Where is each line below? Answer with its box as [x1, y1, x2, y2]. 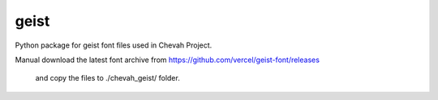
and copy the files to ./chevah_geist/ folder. [35, 73, 180, 83]
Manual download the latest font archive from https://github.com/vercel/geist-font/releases [15, 55, 320, 65]
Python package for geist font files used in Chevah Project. [15, 40, 213, 50]
